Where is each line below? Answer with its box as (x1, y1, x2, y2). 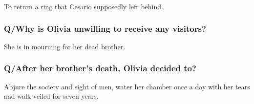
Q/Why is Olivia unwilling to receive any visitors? (4, 22, 206, 34)
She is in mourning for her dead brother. (4, 41, 126, 51)
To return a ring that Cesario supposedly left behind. (4, 1, 163, 11)
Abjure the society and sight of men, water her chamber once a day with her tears (4, 81, 250, 91)
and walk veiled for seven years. (4, 91, 99, 101)
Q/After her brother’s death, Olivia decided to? (4, 62, 196, 74)
